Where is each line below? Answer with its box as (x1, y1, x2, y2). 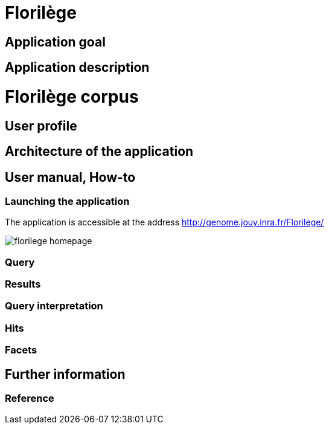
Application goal (5, 34, 106, 50)
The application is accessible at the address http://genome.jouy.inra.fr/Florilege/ (5, 217, 324, 228)
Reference (5, 392, 54, 405)
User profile (5, 118, 77, 134)
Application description (5, 60, 150, 76)
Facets (5, 344, 37, 356)
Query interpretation (5, 300, 103, 312)
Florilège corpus (5, 86, 139, 107)
